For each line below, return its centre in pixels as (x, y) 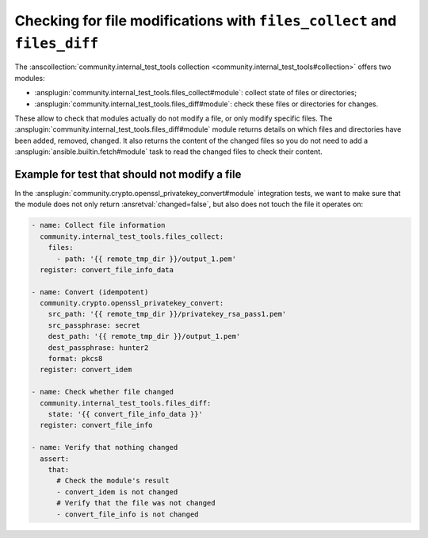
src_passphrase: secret (94, 325)
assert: (55, 459)
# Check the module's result (113, 481)
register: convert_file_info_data (107, 269)
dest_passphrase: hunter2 (98, 348)
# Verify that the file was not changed (136, 503)
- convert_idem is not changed (117, 492)
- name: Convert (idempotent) (90, 292)
